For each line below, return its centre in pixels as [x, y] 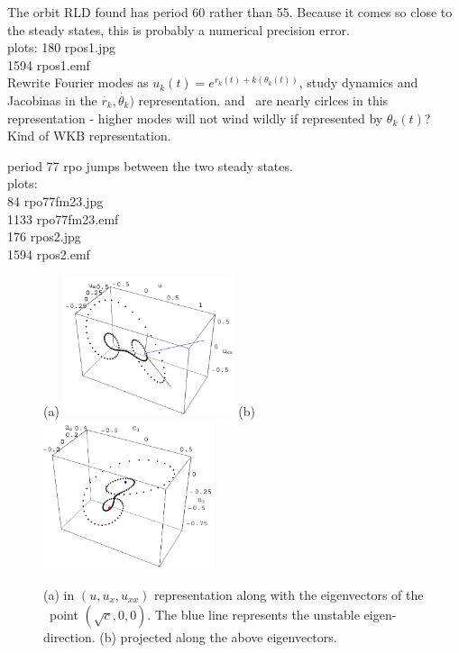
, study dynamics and [358, 82]
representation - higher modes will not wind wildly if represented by [195, 118]
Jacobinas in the [52, 100]
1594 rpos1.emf [49, 64]
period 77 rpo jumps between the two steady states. [150, 165]
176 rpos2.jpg [44, 236]
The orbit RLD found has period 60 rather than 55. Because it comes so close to [230, 12]
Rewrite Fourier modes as [78, 82]
